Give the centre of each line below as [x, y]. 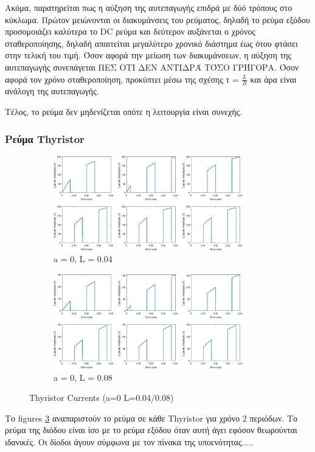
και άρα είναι [273, 79]
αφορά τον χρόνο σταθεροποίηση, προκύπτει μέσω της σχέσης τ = [122, 79]
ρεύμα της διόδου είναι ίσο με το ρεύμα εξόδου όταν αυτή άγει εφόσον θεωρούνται [151, 430]
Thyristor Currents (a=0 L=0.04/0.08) [102, 398]
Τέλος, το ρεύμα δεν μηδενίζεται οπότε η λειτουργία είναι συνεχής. [123, 111]
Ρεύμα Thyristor [45, 138]
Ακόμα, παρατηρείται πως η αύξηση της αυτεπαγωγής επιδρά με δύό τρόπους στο [149, 7]
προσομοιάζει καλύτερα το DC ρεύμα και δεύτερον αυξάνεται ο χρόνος [130, 31]
